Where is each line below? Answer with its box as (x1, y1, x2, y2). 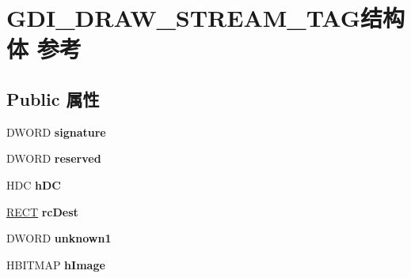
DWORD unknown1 (6, 230, 112, 246)
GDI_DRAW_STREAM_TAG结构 (6, 2, 405, 34)
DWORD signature (6, 123, 106, 140)
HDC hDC (6, 176, 61, 193)
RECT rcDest (6, 203, 78, 220)
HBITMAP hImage (6, 256, 105, 272)
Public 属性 (6, 86, 100, 111)
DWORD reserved (6, 150, 101, 167)
